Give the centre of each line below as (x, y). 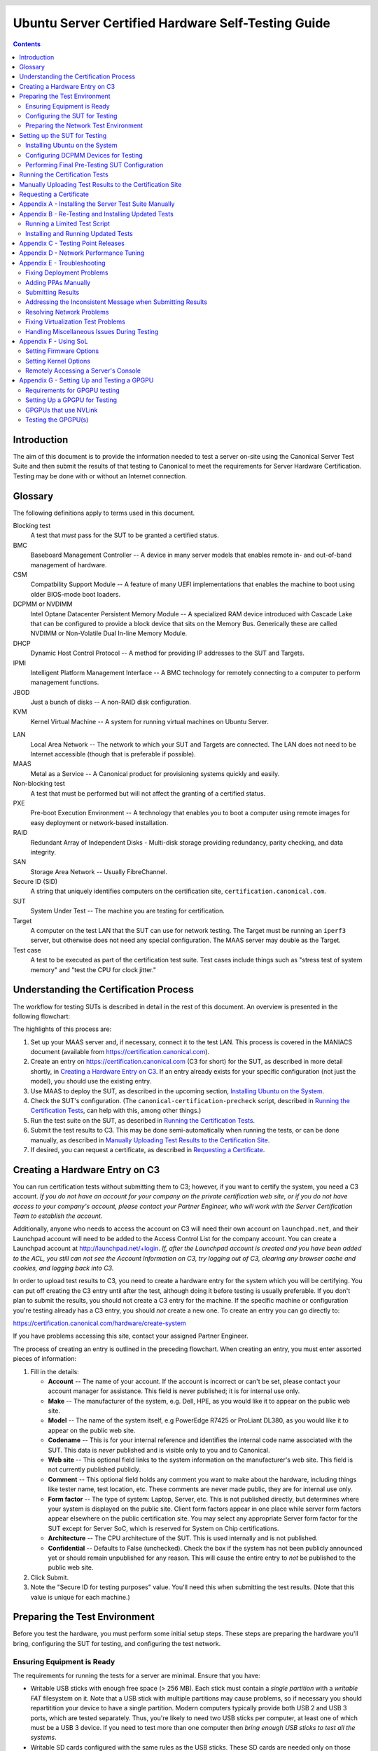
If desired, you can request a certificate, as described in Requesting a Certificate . (148, 1149)
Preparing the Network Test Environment (84, 125)
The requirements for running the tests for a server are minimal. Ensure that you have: (136, 1675)
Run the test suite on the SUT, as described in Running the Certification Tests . (143, 1120)
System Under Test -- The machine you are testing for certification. (128, 911)
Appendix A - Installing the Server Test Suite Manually (97, 204)
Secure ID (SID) (35, 882)
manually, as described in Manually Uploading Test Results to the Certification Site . (150, 1140)
